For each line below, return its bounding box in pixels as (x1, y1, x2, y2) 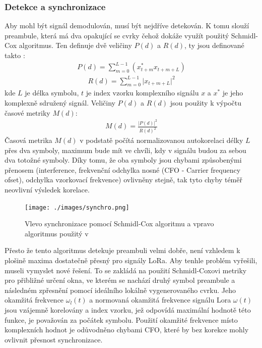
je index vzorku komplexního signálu (86, 87, 199, 98)
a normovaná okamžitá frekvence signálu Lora (89, 294, 231, 305)
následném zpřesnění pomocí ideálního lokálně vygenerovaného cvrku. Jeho (5, 284, 236, 295)
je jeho (222, 87, 243, 98)
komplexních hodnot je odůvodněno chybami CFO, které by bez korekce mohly (5, 324, 249, 335)
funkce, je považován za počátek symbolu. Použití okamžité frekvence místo (5, 314, 238, 325)
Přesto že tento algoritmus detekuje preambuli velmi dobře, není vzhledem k (5, 245, 240, 256)
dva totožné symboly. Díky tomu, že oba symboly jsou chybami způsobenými (5, 155, 242, 165)
